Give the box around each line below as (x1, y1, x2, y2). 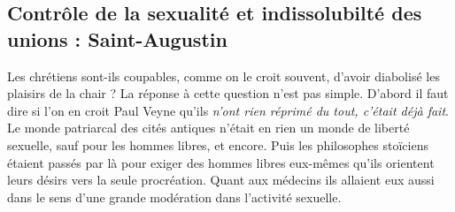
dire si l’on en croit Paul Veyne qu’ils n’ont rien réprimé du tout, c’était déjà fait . (7, 101, 449, 119)
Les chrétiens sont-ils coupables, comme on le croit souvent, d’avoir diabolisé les (7, 66, 440, 85)
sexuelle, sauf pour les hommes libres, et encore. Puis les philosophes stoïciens (7, 135, 428, 154)
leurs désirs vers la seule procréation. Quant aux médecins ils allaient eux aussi (7, 170, 435, 189)
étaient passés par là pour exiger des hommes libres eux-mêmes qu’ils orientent (7, 153, 435, 171)
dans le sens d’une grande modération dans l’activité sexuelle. (7, 187, 342, 206)
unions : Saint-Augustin (7, 25, 227, 52)
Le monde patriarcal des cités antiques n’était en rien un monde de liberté (7, 118, 410, 137)
